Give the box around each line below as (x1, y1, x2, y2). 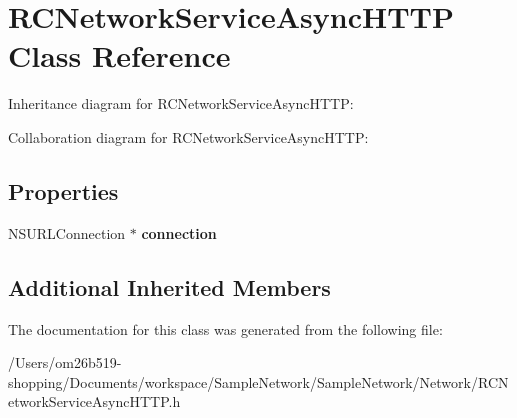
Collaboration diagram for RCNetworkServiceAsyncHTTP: (8, 126, 369, 147)
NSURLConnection (8, 222, 126, 243)
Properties (8, 175, 119, 206)
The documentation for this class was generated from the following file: (8, 318, 443, 339)
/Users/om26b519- (8, 352, 122, 373)
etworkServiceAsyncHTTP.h (8, 391, 181, 412)
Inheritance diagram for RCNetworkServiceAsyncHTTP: (8, 93, 354, 114)
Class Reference (8, 35, 231, 76)
